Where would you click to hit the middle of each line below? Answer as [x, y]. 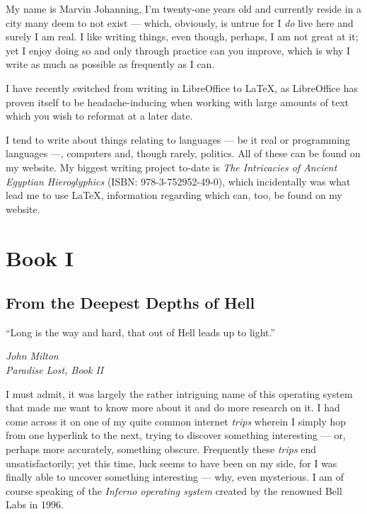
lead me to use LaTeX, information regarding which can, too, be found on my [174, 195]
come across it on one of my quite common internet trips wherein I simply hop [176, 421]
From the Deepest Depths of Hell [130, 303]
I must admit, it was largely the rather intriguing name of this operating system [179, 393]
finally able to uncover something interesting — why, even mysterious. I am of [175, 477]
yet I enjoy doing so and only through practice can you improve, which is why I [178, 50]
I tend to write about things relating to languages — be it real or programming [178, 139]
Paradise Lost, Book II [55, 370]
